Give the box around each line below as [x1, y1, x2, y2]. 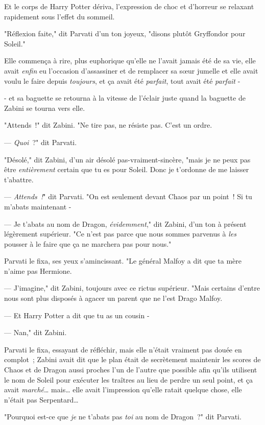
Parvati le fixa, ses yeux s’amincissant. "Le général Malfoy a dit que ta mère [4, 255, 242, 266]
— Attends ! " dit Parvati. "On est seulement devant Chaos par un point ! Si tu [4, 191, 252, 202]
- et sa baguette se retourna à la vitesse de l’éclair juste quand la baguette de [4, 92, 246, 103]
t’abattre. [4, 174, 34, 184]
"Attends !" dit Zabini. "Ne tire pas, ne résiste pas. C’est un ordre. [4, 120, 212, 130]
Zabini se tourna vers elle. [4, 102, 85, 113]
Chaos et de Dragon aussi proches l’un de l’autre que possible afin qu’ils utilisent [4, 364, 257, 375]
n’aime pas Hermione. [4, 265, 72, 276]
